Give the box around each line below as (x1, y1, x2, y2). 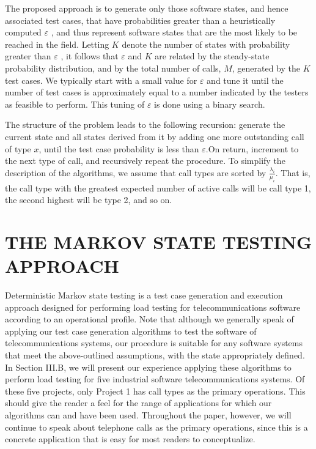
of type (5, 142, 31, 155)
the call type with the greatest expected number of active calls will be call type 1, (5, 181, 311, 194)
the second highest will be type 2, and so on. (5, 193, 172, 206)
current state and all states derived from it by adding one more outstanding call (5, 130, 304, 143)
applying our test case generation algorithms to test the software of (5, 324, 257, 337)
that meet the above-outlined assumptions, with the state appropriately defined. (5, 348, 305, 361)
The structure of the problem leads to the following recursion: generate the (5, 118, 285, 131)
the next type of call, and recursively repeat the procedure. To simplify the (5, 154, 285, 167)
